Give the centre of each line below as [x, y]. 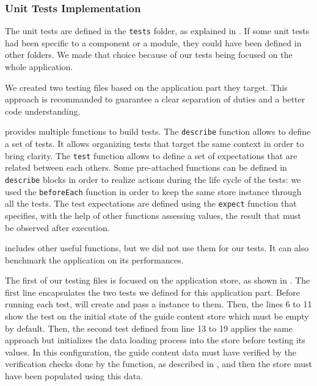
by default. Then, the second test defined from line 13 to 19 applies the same [149, 328]
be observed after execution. [57, 227]
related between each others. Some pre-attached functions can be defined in [146, 167]
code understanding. [43, 111]
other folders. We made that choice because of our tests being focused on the [149, 55]
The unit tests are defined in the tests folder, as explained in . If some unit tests [157, 31]
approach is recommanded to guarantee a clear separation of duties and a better [155, 99]
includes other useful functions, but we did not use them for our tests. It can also [157, 248]
